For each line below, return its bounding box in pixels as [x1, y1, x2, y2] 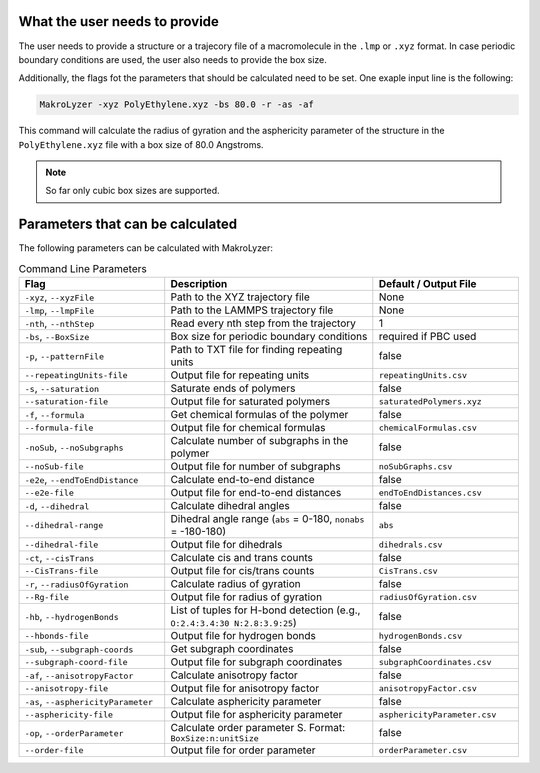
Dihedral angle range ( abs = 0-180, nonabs [170, 512, 365, 526]
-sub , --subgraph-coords [24, 642, 134, 656]
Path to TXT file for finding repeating [170, 343, 343, 357]
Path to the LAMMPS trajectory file [170, 303, 334, 317]
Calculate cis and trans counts [170, 551, 314, 565]
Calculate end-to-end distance [170, 473, 315, 487]
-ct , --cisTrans [24, 551, 95, 565]
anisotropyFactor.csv [378, 683, 477, 694]
